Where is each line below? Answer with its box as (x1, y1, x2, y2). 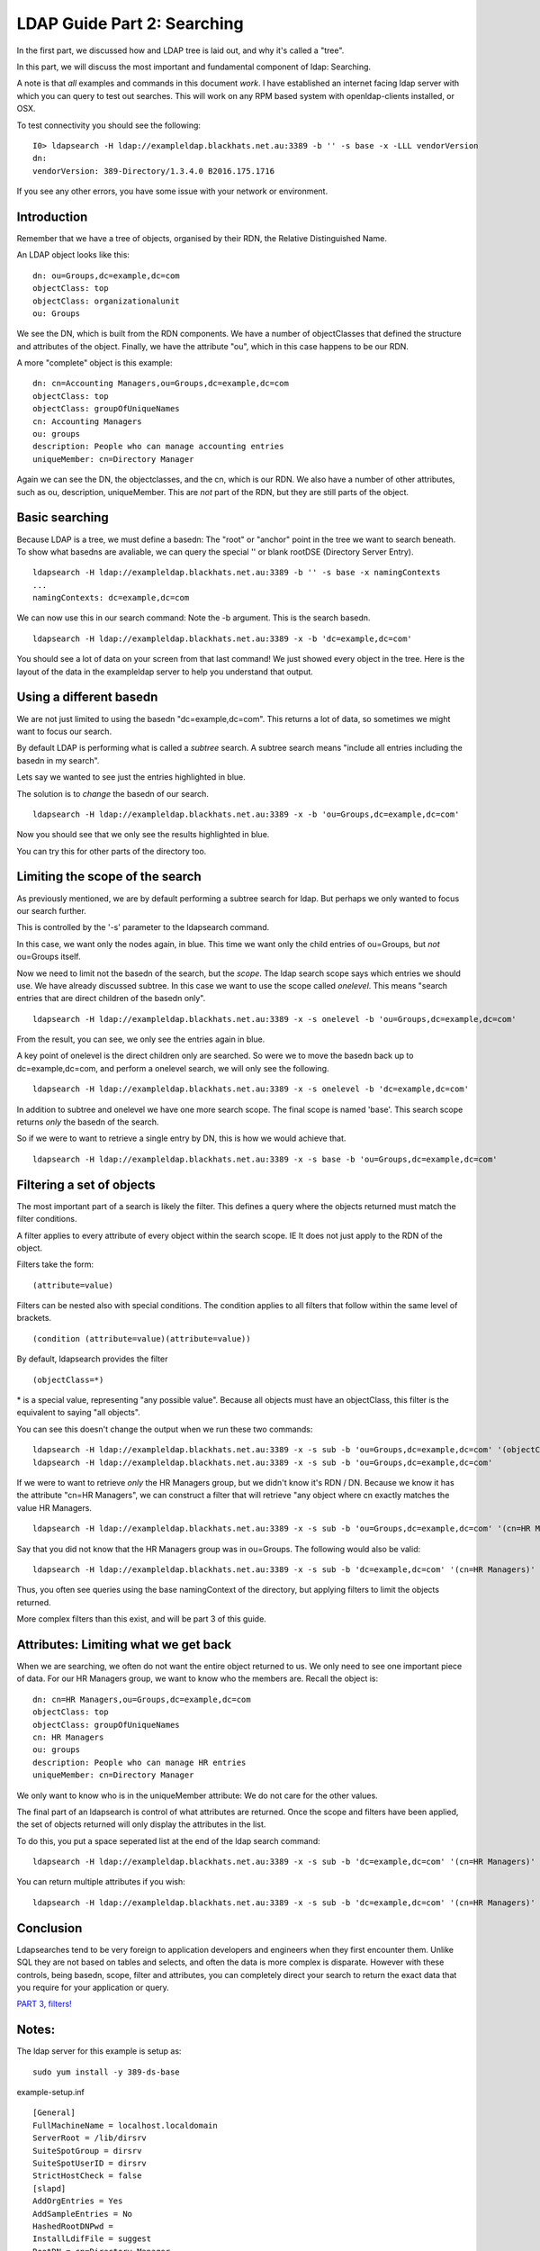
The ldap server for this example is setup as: (16, 2046, 182, 2057)
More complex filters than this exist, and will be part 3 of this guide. (16, 1614, 267, 1624)
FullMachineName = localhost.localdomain (32, 2120, 218, 2130)
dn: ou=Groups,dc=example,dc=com (32, 270, 180, 281)
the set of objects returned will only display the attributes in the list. (16, 1819, 266, 1830)
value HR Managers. (16, 1502, 92, 1513)
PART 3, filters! (16, 1999, 72, 2010)
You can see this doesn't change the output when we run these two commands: (16, 1424, 313, 1434)
